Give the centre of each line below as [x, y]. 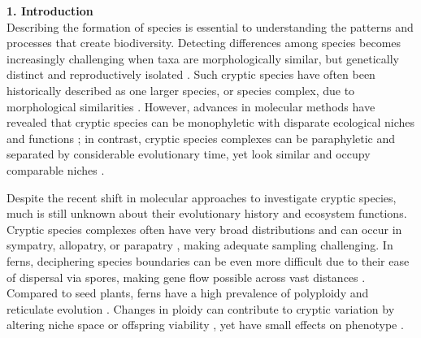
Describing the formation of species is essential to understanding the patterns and [210, 26]
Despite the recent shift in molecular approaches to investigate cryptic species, [202, 197]
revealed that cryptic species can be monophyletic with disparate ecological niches [211, 122]
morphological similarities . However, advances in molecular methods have [191, 106]
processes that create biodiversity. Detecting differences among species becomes [204, 43]
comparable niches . [56, 169]
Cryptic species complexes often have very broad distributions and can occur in [204, 229]
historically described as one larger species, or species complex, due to [181, 90]
